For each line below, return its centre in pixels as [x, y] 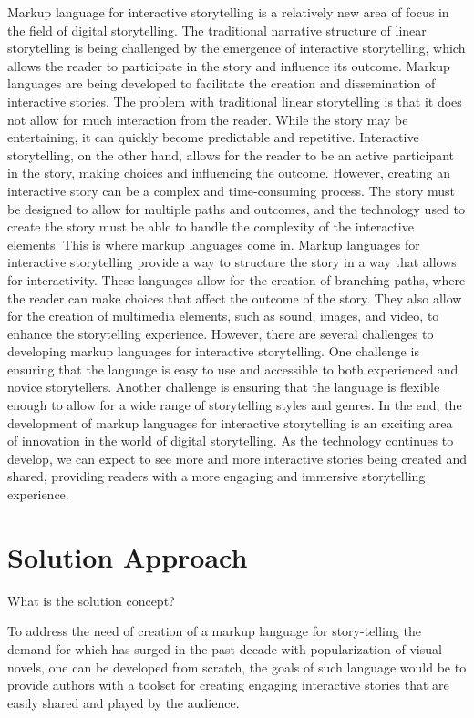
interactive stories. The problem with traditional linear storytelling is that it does [235, 101]
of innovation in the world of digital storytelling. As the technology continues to [231, 441]
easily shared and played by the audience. [124, 702]
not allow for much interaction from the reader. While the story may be [208, 119]
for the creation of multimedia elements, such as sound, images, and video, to [223, 316]
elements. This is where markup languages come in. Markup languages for [214, 244]
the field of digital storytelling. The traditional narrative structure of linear [217, 30]
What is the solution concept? [91, 600]
